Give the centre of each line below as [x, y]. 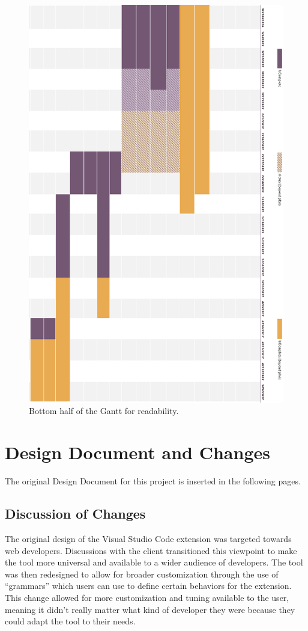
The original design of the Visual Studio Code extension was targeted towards [148, 538]
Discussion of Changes [75, 514]
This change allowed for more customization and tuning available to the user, [147, 597]
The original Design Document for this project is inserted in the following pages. [153, 481]
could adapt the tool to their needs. [70, 621]
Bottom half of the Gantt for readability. [104, 411]
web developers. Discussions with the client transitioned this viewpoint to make [151, 550]
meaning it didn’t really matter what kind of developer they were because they [150, 609]
